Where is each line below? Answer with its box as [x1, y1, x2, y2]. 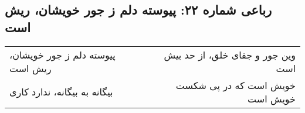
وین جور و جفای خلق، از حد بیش [164, 47, 296, 61]
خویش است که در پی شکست [175, 78, 296, 92]
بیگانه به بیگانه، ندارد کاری [9, 85, 113, 99]
